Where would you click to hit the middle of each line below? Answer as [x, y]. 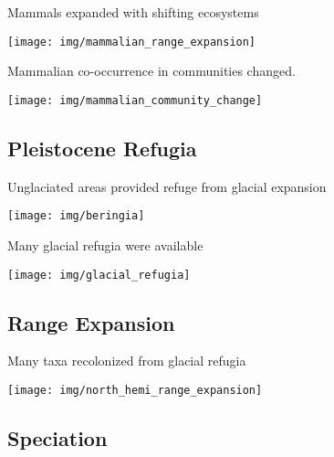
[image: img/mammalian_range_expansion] [132, 42]
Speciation [57, 438]
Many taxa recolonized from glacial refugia [127, 361]
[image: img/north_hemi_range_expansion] [135, 390]
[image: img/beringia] [76, 216]
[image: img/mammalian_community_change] [135, 100]
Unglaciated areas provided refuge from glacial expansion [167, 186]
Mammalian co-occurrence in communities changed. [151, 71]
